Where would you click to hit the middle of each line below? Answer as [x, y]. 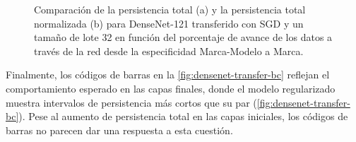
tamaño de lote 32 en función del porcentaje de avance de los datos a [183, 37]
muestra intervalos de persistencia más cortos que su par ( [131, 102]
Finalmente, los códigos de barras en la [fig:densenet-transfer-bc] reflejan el [168, 75]
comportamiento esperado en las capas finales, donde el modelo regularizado [171, 88]
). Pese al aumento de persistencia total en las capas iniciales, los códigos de [183, 116]
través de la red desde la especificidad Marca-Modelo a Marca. [169, 51]
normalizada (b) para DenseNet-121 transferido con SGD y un [169, 23]
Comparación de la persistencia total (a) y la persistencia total [170, 9]
